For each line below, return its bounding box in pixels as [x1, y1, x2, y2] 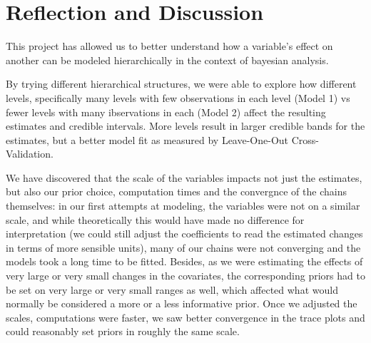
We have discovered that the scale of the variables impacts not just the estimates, [6, 170, 362, 185]
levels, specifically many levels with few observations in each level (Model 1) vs [6, 90, 350, 105]
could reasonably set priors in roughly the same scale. [6, 324, 240, 339]
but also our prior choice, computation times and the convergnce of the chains [6, 184, 347, 199]
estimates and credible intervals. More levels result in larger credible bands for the [6, 118, 365, 133]
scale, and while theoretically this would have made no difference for [6, 212, 305, 227]
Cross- [291, 132, 319, 147]
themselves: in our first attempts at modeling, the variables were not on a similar [6, 198, 360, 213]
